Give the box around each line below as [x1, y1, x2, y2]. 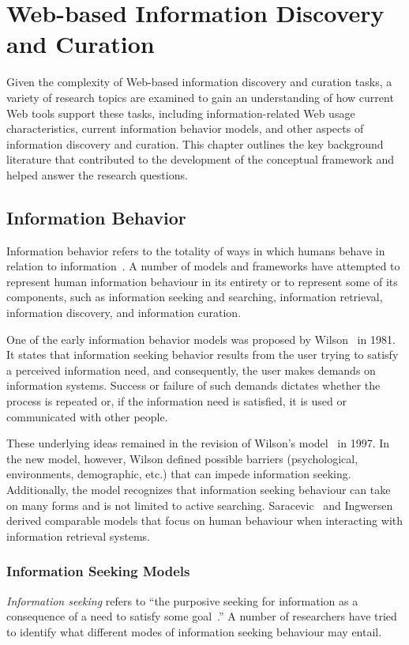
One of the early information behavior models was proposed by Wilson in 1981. [6, 330, 396, 347]
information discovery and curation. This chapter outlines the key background [6, 135, 384, 152]
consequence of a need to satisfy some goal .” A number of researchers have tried [6, 608, 397, 624]
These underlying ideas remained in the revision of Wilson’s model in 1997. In [6, 435, 390, 451]
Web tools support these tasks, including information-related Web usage [6, 104, 355, 121]
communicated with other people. [6, 408, 168, 424]
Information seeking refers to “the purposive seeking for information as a [6, 592, 358, 609]
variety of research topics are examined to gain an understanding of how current [6, 89, 394, 105]
